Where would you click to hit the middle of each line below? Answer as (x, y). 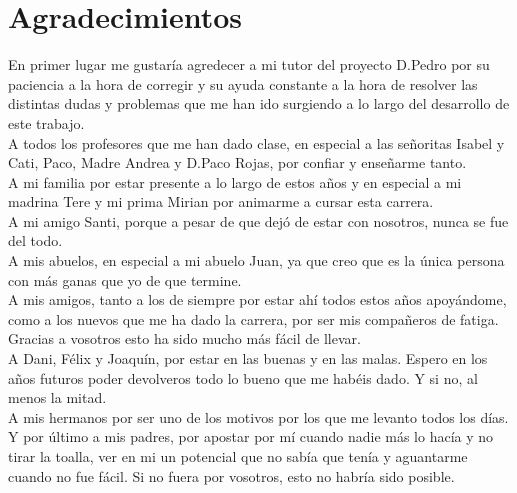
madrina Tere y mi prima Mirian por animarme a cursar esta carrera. (221, 201)
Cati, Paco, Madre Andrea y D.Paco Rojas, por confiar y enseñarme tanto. (237, 162)
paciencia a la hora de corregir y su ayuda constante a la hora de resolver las (243, 83)
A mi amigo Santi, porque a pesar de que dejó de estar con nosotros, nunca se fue (258, 220)
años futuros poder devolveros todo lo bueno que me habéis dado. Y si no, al (243, 377)
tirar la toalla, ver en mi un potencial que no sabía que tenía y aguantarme (238, 456)
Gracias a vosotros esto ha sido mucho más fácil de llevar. (184, 338)
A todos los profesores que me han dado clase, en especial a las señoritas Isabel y (256, 142)
